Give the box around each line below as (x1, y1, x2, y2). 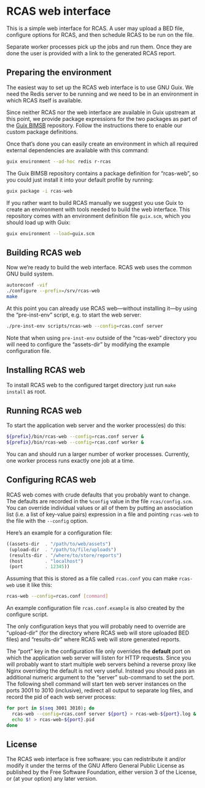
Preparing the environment (6, 68, 112, 78)
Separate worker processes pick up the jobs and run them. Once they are (6, 43, 192, 50)
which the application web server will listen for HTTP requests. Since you (6, 654, 191, 662)
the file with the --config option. (6, 517, 88, 524)
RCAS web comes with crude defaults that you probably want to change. (6, 491, 190, 498)
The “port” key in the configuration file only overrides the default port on (6, 647, 191, 655)
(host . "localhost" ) (9, 558, 84, 564)
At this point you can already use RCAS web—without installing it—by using (6, 304, 198, 312)
